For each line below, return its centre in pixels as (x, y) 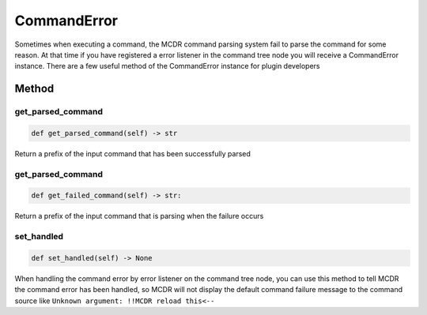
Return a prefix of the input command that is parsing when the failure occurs (139, 216)
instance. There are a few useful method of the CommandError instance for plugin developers (167, 66)
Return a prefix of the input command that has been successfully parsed (132, 153)
